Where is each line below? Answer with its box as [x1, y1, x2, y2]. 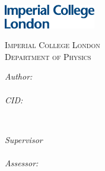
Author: [5, 70, 33, 83]
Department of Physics [5, 50, 91, 62]
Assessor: [5, 156, 39, 169]
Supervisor [5, 133, 43, 145]
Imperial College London [5, 39, 100, 51]
